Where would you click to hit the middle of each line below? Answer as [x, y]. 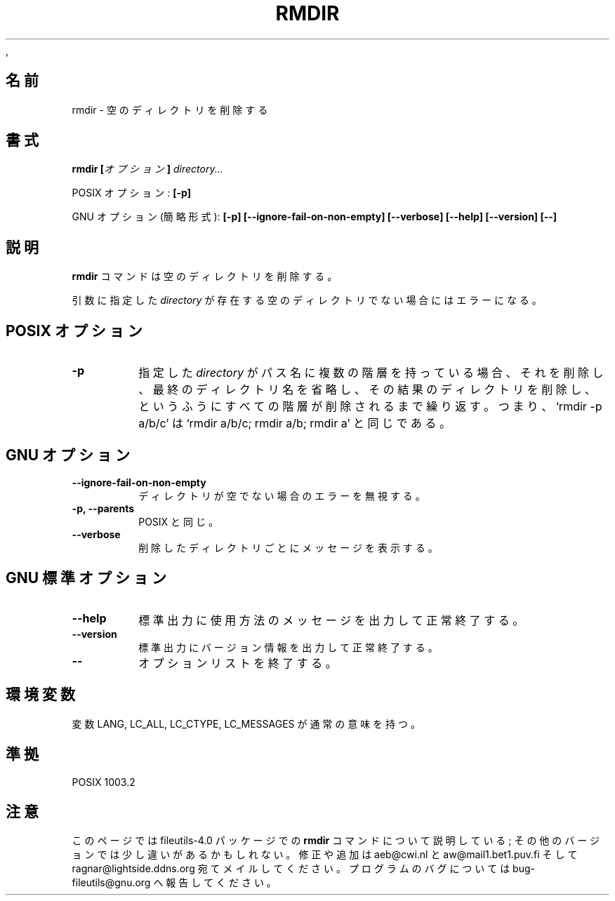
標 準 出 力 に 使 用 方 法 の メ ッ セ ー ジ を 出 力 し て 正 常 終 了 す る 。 [331, 620]
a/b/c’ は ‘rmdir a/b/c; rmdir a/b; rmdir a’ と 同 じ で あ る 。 [295, 423]
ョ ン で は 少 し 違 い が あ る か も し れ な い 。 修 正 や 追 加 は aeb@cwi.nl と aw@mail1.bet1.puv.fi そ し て [325, 855]
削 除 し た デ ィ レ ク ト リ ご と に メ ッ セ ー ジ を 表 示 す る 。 [288, 547]
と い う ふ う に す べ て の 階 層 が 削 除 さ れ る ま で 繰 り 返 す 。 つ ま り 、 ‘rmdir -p [370, 407]
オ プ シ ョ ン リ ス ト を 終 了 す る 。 [238, 663]
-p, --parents [103, 508]
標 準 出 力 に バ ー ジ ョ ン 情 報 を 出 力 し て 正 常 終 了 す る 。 [288, 647]
